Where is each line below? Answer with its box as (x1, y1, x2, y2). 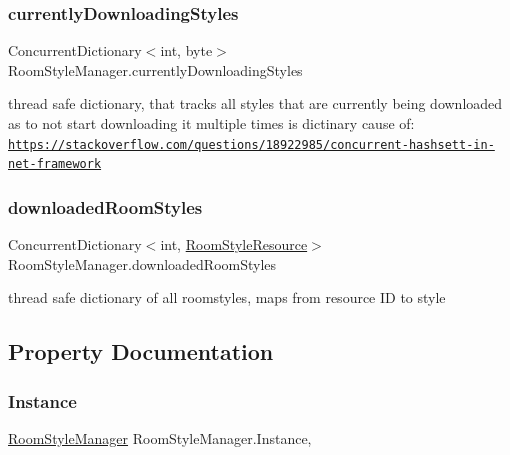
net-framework (8, 157, 102, 172)
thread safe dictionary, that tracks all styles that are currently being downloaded (8, 93, 503, 114)
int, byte (160, 40, 213, 61)
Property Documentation (8, 336, 274, 367)
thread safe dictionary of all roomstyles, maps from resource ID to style (8, 287, 446, 308)
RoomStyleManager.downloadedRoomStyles (8, 253, 277, 274)
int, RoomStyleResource (160, 234, 308, 255)
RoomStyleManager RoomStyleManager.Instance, (8, 427, 312, 448)
